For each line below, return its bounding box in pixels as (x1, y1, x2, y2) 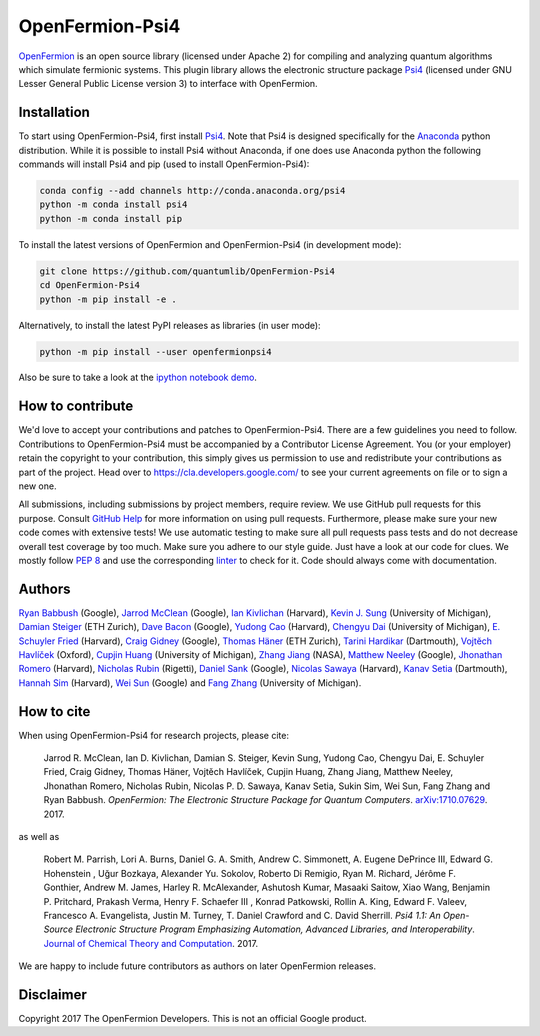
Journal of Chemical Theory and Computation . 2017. (43, 937, 259, 949)
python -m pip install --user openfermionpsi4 (39, 346, 272, 357)
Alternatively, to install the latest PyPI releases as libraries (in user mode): (18, 319, 321, 331)
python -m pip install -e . (39, 293, 177, 305)
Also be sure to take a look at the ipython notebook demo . (18, 371, 257, 384)
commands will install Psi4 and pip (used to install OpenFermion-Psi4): (18, 158, 310, 170)
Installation (18, 104, 90, 121)
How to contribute (18, 398, 134, 415)
